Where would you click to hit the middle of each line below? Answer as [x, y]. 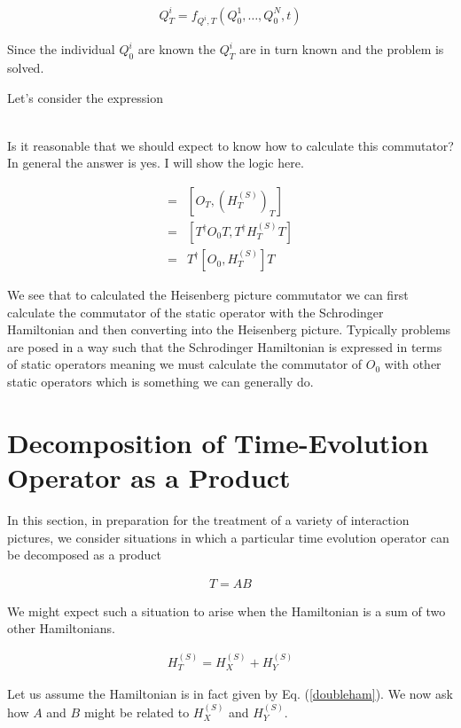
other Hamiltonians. [61, 628]
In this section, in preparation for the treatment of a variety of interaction [208, 519]
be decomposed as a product [85, 555]
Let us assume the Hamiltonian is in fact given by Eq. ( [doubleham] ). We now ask [230, 694]
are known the [176, 49]
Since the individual [61, 49]
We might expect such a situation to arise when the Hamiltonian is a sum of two [227, 611]
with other [413, 364]
